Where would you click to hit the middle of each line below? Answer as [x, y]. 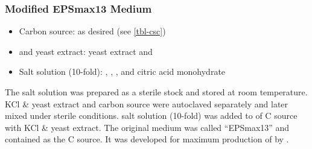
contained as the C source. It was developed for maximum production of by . [147, 139]
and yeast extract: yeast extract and [86, 51]
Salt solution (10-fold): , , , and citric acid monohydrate [122, 71]
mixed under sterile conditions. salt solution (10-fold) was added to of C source [151, 116]
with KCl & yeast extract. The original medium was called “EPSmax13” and [147, 127]
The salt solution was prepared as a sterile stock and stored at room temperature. [156, 92]
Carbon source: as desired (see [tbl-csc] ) [92, 31]
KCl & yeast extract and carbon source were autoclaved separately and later [147, 103]
